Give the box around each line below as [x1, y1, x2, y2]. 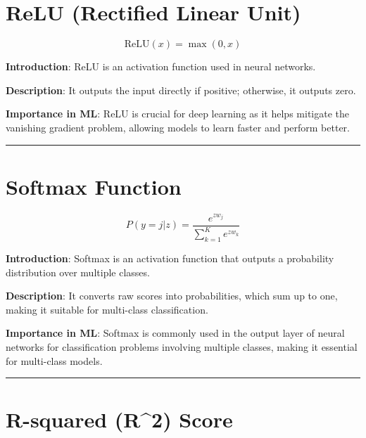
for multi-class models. [6, 353, 103, 368]
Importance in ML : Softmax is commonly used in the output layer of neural [6, 326, 345, 340]
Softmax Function [6, 172, 182, 200]
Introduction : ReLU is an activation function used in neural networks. [6, 59, 316, 74]
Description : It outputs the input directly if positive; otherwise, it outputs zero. [6, 82, 356, 97]
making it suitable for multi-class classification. [6, 302, 208, 316]
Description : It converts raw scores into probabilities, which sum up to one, [6, 288, 338, 303]
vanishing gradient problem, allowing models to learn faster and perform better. [6, 120, 350, 134]
